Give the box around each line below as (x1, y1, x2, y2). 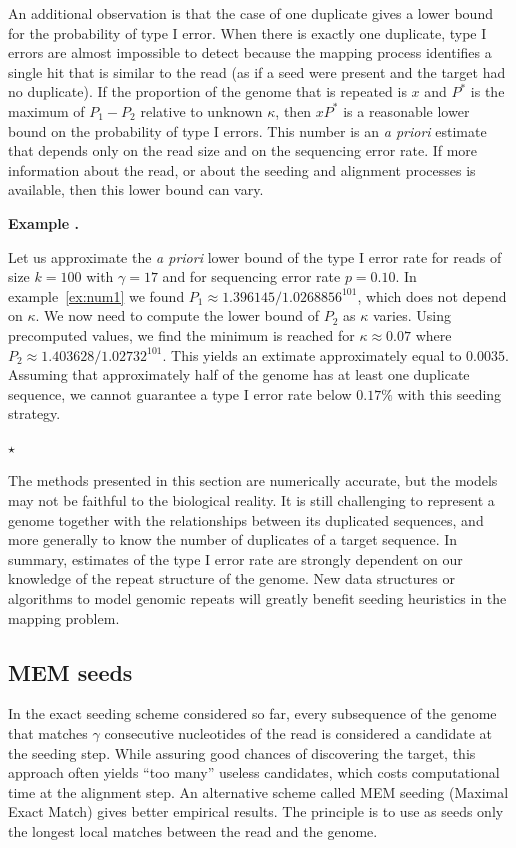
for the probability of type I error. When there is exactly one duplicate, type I (8, 22, 487, 43)
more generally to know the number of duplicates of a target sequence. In (8, 529, 458, 550)
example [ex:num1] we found (8, 285, 185, 306)
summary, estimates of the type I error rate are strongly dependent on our (8, 548, 463, 569)
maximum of (8, 100, 85, 121)
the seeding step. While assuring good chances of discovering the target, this (8, 742, 476, 763)
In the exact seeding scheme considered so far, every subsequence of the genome (8, 703, 497, 724)
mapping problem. (8, 607, 120, 628)
